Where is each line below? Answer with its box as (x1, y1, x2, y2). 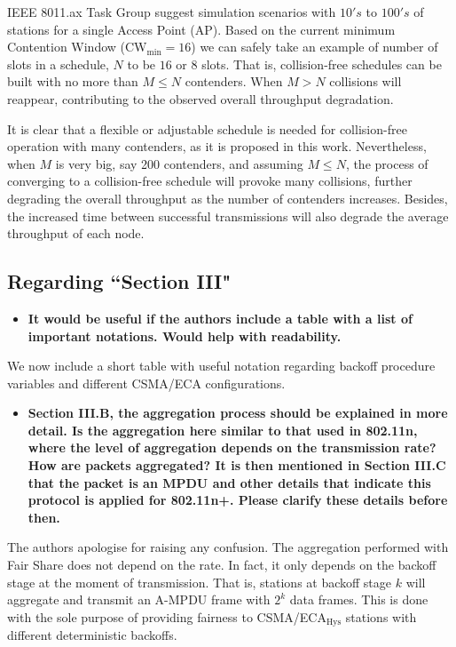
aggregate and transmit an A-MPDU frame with (7, 590, 271, 609)
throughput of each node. (7, 224, 145, 243)
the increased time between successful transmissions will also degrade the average (7, 206, 449, 225)
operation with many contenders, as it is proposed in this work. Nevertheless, (7, 137, 427, 156)
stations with (345, 607, 417, 626)
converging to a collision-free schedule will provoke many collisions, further (7, 172, 413, 190)
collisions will (329, 72, 402, 91)
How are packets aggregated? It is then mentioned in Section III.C (28, 456, 446, 475)
